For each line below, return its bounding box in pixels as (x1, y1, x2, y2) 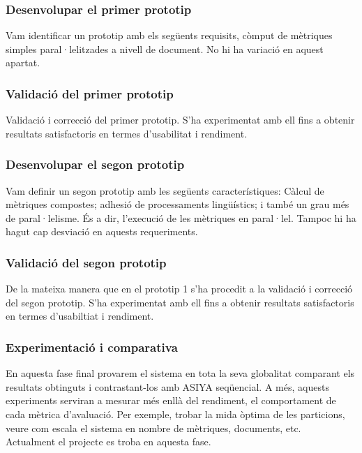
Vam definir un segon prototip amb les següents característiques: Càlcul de (6, 183, 324, 198)
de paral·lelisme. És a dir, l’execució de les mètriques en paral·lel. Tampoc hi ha (6, 210, 356, 225)
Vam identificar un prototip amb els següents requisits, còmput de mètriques (6, 28, 333, 43)
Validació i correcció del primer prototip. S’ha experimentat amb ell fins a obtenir (6, 112, 355, 127)
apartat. (6, 55, 40, 70)
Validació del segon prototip (6, 253, 167, 271)
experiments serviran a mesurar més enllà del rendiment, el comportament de (6, 393, 336, 408)
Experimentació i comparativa (6, 338, 178, 355)
